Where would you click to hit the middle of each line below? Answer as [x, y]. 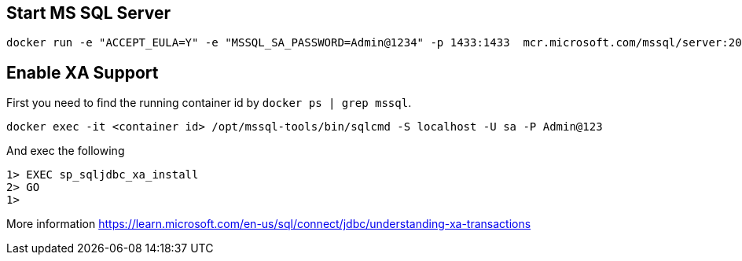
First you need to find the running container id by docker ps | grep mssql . [209, 103]
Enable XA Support [83, 72]
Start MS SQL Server [88, 13]
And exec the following [66, 151]
